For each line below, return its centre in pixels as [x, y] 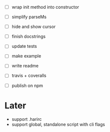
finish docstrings [29, 37]
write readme [25, 66]
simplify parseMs [29, 17]
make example [26, 56]
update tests [24, 46]
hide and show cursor [33, 27]
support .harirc [27, 119]
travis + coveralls [29, 76]
